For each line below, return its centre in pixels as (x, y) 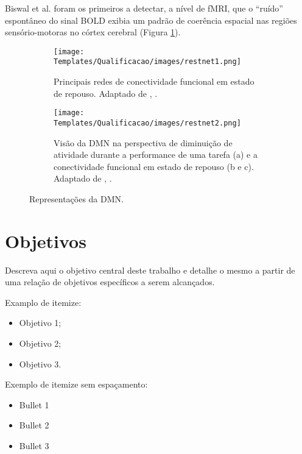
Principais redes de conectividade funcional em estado (154, 81)
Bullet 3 (34, 446)
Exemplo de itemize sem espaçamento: (76, 384)
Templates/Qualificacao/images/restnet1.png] (147, 62)
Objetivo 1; (40, 323)
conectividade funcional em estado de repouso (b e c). (154, 166)
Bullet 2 (34, 425)
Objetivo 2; (40, 343)
